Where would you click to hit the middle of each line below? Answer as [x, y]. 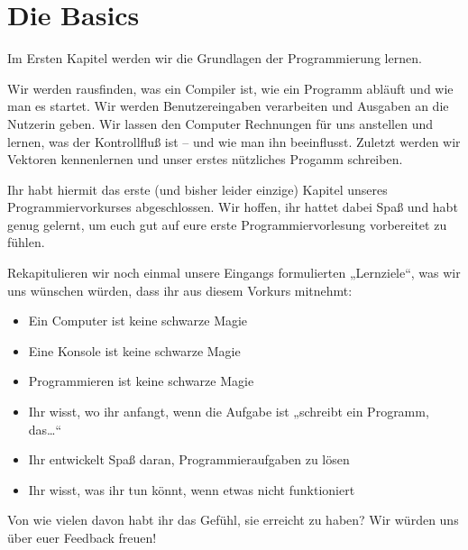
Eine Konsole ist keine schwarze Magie [134, 350]
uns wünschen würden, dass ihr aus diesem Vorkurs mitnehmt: [180, 290]
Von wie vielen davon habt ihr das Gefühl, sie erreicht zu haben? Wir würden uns [233, 520]
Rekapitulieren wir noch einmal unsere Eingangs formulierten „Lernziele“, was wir [234, 273]
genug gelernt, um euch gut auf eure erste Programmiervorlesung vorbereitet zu [227, 224]
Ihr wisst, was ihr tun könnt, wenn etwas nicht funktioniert [192, 489]
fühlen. [26, 242]
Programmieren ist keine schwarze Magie [141, 381]
